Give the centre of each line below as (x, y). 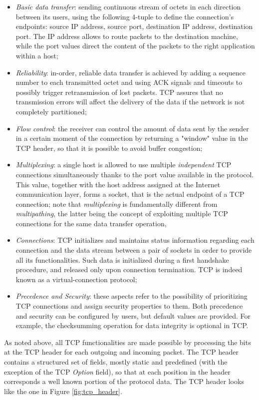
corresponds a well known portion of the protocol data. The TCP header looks (124, 381)
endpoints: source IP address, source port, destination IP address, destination (134, 26)
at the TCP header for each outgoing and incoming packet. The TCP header (121, 352)
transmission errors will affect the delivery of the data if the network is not (130, 102)
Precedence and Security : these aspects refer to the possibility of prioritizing (131, 296)
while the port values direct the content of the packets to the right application (135, 46)
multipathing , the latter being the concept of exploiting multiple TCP (122, 213)
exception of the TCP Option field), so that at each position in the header (117, 371)
